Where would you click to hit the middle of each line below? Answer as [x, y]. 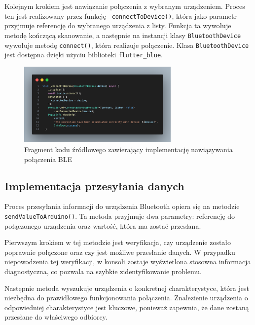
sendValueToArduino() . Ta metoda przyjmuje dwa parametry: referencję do [120, 216]
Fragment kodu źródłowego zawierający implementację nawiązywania [128, 149]
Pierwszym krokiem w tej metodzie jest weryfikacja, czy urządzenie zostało [118, 242]
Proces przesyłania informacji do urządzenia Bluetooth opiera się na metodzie [122, 206]
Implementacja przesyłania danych [94, 185]
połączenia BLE [48, 159]
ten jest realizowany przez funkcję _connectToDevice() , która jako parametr [121, 16]
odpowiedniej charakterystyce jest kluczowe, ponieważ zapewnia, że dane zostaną [127, 307]
